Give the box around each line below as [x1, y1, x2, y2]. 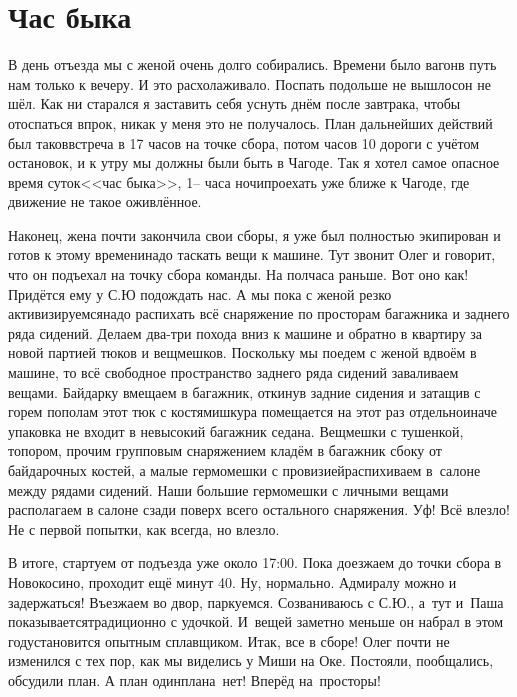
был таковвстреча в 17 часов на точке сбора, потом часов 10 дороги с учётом [8, 132, 480, 153]
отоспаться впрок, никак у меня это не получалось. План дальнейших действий [8, 112, 493, 133]
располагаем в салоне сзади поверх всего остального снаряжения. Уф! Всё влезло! [8, 499, 510, 520]
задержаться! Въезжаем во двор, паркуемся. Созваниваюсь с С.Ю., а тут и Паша [8, 591, 504, 612]
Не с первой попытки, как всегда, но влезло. [8, 518, 280, 539]
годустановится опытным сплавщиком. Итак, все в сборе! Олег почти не [8, 630, 450, 651]
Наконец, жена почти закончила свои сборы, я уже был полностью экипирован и [8, 224, 501, 245]
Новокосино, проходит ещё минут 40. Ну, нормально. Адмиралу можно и [8, 571, 457, 592]
